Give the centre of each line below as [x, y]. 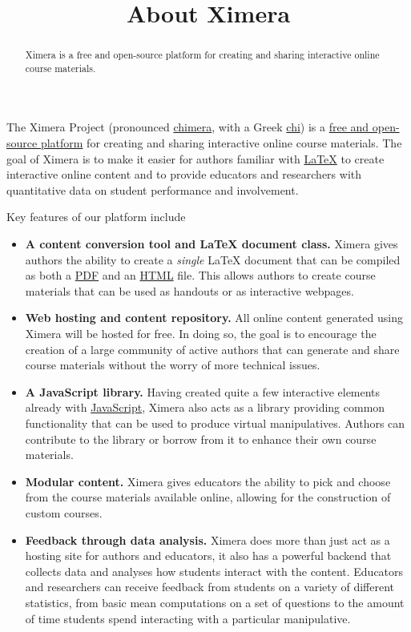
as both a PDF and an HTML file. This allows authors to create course [200, 275]
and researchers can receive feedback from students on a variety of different [210, 587]
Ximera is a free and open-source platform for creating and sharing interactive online [202, 55]
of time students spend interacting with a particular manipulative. [188, 618]
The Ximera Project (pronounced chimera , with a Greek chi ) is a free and [188, 127]
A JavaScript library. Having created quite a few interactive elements [203, 391]
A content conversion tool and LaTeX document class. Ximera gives [212, 244]
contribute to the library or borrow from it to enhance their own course [201, 439]
